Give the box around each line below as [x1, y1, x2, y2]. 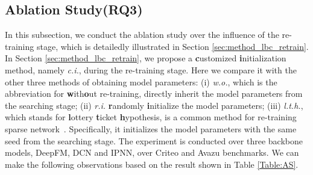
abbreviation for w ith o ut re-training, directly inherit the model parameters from [5, 87, 303, 100]
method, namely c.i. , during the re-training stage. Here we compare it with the [5, 63, 297, 76]
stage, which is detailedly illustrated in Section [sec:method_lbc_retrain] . [36, 40, 309, 52]
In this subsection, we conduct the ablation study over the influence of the [5, 28, 279, 41]
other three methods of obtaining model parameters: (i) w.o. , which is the [5, 75, 277, 88]
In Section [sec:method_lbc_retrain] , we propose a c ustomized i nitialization [5, 52, 286, 64]
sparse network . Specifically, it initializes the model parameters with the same [5, 122, 297, 135]
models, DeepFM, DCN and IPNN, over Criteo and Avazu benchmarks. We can [5, 146, 299, 159]
